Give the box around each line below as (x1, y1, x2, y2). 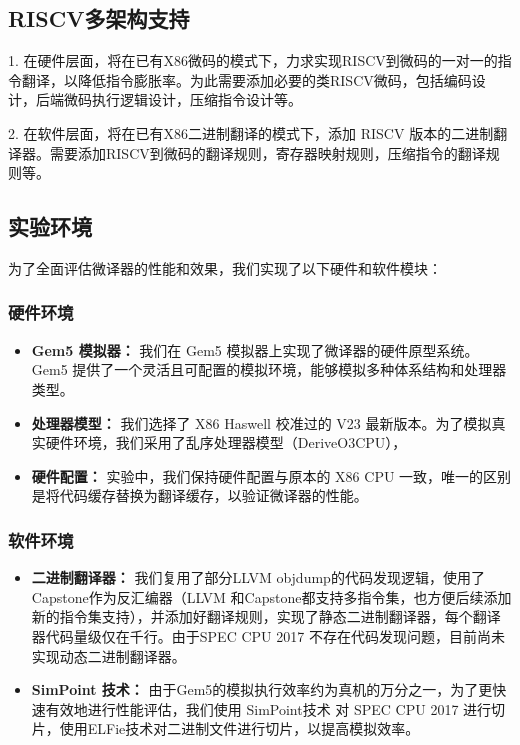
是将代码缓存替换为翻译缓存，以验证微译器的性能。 (31, 485, 368, 506)
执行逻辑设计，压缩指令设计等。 (91, 89, 302, 110)
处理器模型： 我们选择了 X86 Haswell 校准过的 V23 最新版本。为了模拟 (31, 412, 492, 433)
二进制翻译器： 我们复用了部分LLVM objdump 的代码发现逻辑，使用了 (31, 567, 485, 588)
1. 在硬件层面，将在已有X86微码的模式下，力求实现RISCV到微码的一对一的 (8, 50, 498, 71)
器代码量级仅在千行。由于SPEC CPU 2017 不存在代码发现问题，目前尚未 (31, 625, 505, 646)
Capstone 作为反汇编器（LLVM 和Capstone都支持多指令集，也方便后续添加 (31, 586, 512, 607)
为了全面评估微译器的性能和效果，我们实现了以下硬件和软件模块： (8, 257, 442, 278)
